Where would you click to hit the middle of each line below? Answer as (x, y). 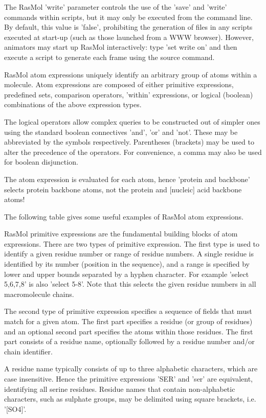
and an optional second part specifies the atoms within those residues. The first (129, 331)
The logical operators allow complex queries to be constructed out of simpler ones (132, 121)
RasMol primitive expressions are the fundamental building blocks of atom (121, 234)
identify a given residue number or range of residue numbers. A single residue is (129, 254)
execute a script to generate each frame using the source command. (109, 57)
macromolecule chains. (39, 294)
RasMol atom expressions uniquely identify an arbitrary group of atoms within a (131, 74)
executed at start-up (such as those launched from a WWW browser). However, (129, 37)
